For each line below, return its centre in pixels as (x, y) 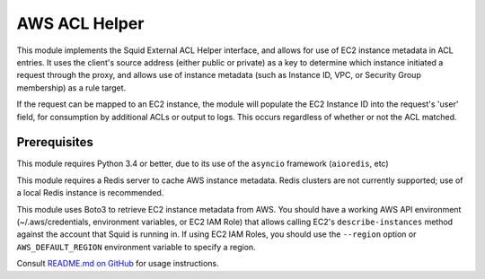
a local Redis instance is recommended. (90, 193)
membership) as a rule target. (71, 87)
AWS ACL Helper (80, 23)
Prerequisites (55, 142)
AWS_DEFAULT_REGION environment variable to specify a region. (136, 247)
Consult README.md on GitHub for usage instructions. (118, 264)
